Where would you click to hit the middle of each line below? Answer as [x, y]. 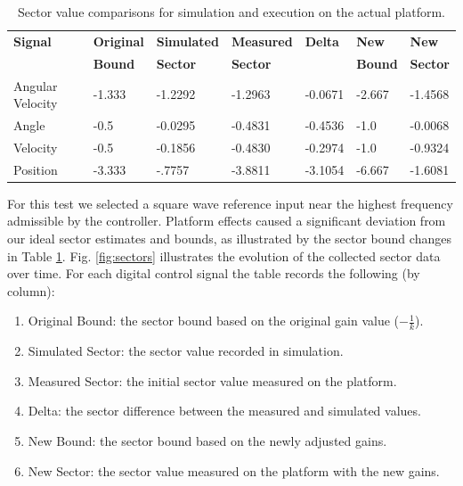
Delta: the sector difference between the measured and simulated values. [224, 411]
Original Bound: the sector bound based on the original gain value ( [214, 321]
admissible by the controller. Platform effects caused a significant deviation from [227, 221]
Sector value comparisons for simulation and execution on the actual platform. [231, 12]
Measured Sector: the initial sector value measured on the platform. [212, 380]
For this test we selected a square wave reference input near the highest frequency [230, 203]
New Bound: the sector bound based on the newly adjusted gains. [207, 440]
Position [36, 169]
